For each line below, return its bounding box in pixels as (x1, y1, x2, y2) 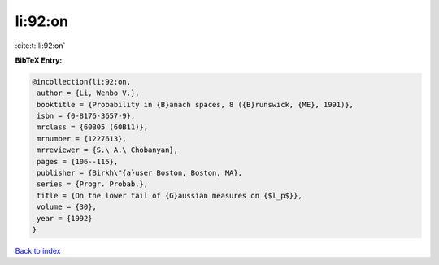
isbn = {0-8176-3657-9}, (37, 111, 136, 121)
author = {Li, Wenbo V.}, (37, 89, 140, 98)
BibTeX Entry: (15, 55, 63, 65)
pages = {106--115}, (37, 157, 119, 166)
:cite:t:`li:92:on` (15, 41, 66, 50)
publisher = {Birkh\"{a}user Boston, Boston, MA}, (37, 168, 243, 178)
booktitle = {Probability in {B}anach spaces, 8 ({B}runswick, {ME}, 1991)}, (37, 100, 354, 109)
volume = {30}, (37, 202, 98, 211)
